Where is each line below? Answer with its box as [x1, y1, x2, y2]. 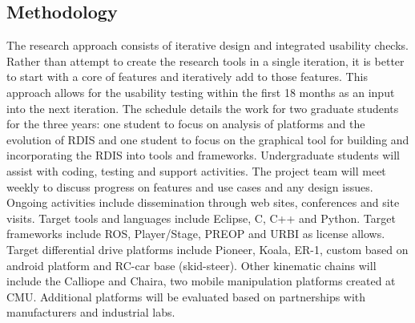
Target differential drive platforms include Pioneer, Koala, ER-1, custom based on [6, 240, 409, 257]
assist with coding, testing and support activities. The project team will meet [6, 162, 386, 179]
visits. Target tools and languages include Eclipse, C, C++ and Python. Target [6, 209, 396, 226]
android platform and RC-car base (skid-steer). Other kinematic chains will [6, 256, 377, 273]
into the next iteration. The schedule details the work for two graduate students [6, 99, 399, 116]
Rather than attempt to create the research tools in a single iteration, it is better [6, 52, 405, 69]
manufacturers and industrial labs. [6, 304, 175, 321]
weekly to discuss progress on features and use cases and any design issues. [6, 178, 373, 195]
